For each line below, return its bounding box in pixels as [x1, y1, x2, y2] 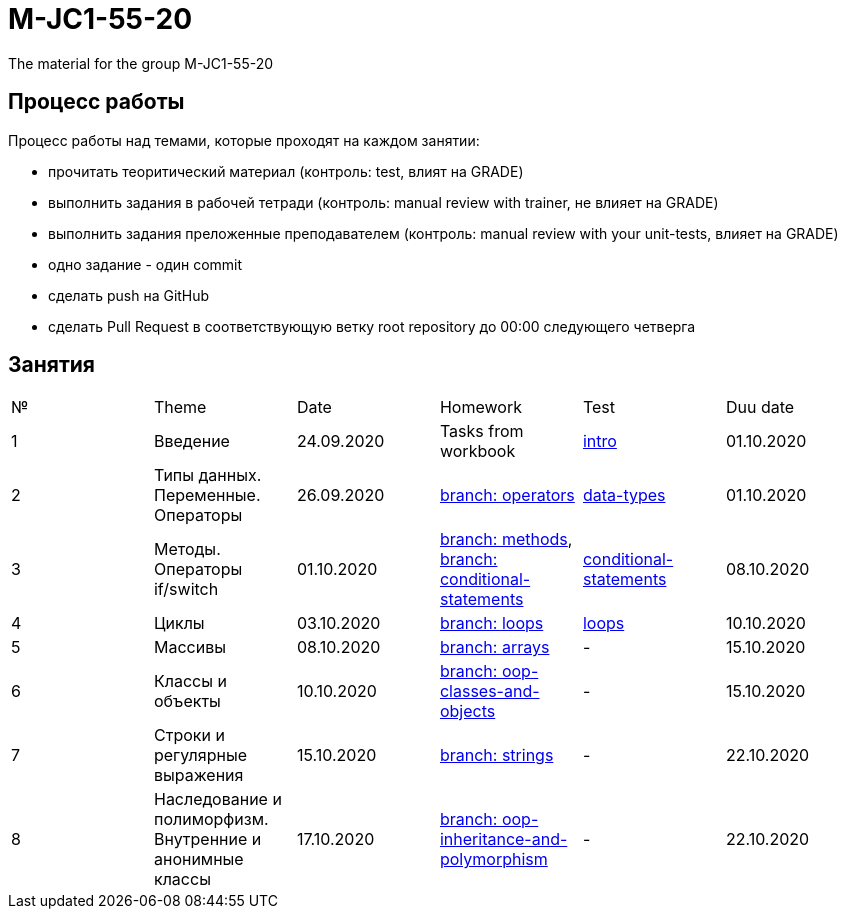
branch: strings [439, 745, 554, 766]
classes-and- [439, 681, 540, 702]
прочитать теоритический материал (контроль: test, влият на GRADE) [48, 162, 524, 180]
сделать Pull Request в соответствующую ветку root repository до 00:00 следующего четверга [48, 317, 696, 335]
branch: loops [439, 613, 544, 634]
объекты [153, 691, 221, 712]
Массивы [153, 637, 226, 658]
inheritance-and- [439, 829, 568, 850]
